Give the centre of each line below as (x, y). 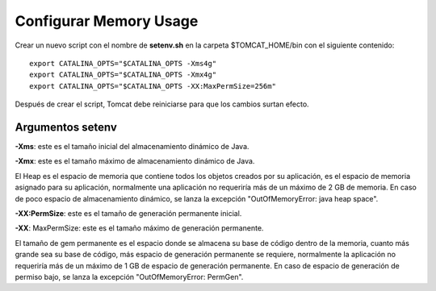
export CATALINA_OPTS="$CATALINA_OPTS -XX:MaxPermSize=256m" (153, 86)
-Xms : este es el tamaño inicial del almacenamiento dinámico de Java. (132, 147)
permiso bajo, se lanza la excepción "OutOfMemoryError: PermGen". (129, 276)
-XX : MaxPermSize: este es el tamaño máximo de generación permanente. (139, 228)
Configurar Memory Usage (107, 21)
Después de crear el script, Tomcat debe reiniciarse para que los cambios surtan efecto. (162, 104)
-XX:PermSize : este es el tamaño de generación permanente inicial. (128, 213)
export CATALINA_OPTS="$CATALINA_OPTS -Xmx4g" (123, 75)
